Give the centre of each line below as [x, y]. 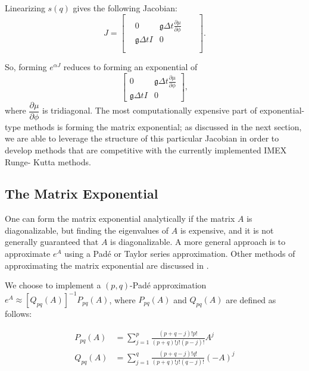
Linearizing [25, 8]
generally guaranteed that [52, 242]
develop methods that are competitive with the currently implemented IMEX [146, 150]
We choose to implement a [53, 285]
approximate [28, 254]
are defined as [251, 299]
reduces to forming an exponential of [130, 67]
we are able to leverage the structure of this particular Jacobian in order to [142, 138]
